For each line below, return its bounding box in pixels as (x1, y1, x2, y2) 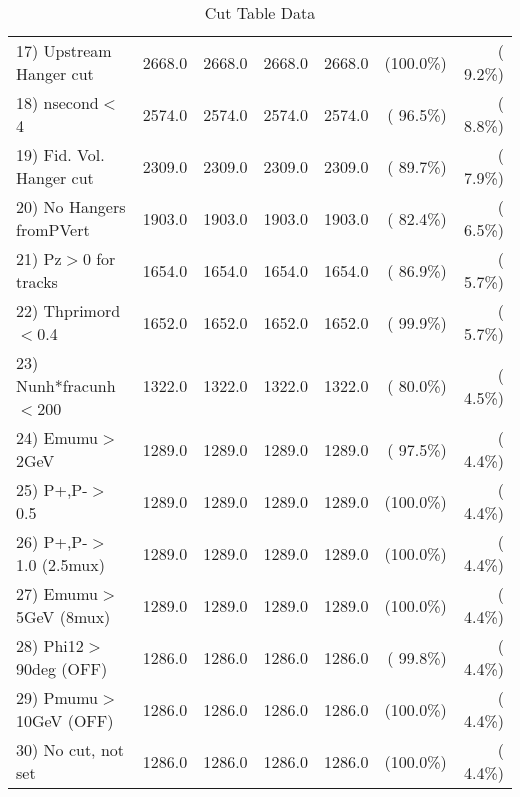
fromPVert (16, 218, 90, 241)
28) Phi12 (16, 634, 84, 657)
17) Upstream (16, 39, 112, 62)
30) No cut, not (16, 738, 125, 761)
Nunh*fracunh (16, 374, 116, 397)
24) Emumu (16, 426, 99, 449)
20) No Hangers (16, 195, 126, 218)
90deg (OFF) (16, 657, 108, 680)
